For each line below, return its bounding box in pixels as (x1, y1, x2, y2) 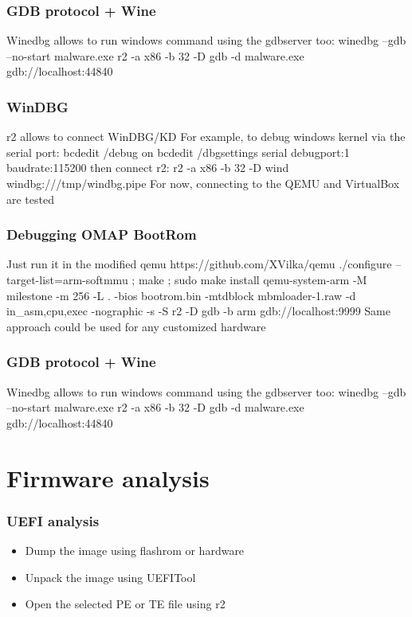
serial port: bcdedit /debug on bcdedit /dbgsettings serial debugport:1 (6, 143, 350, 160)
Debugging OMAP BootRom (6, 225, 197, 244)
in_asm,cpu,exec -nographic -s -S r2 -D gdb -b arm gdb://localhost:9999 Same (6, 303, 390, 319)
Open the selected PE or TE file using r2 (25, 596, 226, 612)
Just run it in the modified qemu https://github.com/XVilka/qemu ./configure (6, 256, 392, 272)
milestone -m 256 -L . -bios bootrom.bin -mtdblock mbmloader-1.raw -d (6, 287, 356, 303)
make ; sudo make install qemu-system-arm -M (138, 271, 367, 287)
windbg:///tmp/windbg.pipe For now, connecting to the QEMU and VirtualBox (6, 175, 400, 191)
